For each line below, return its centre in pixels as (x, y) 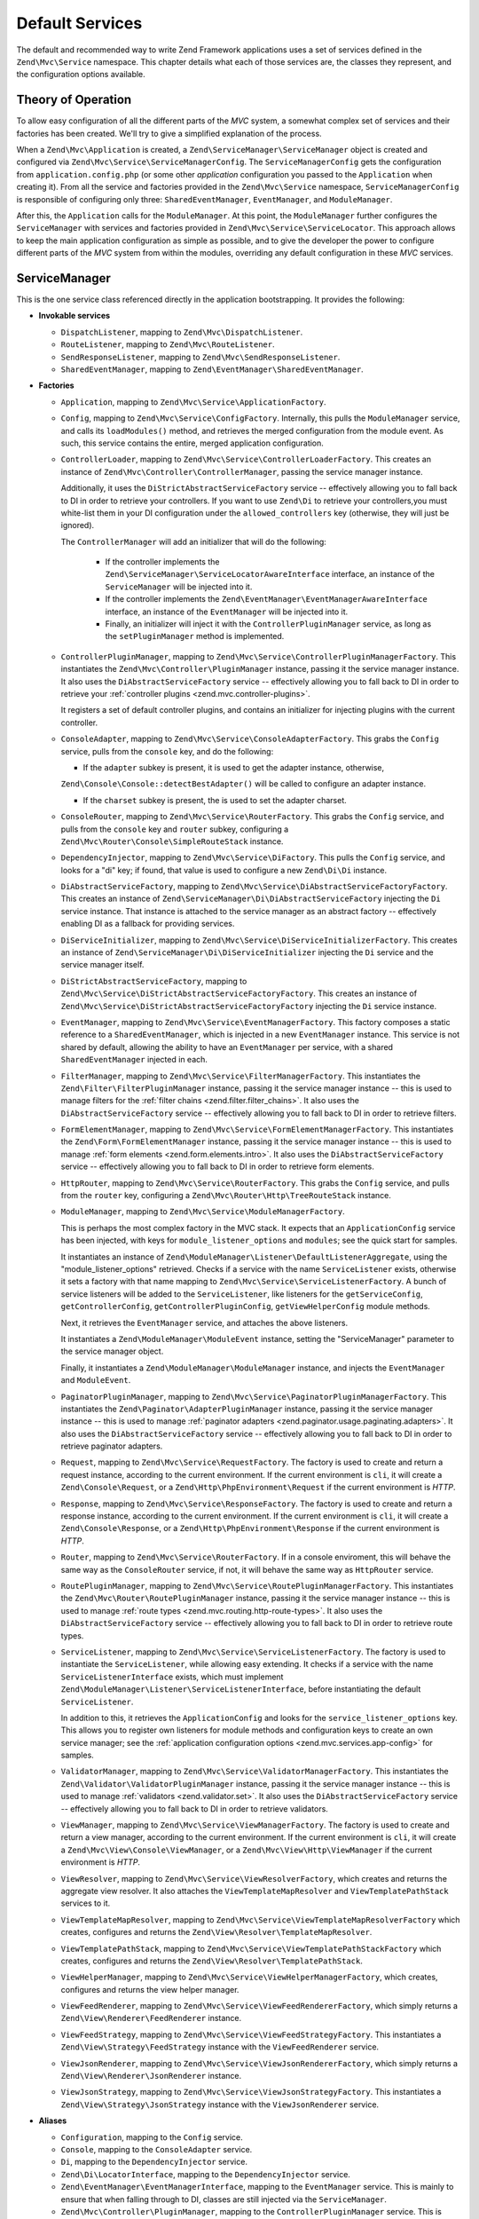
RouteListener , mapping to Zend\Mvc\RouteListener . (168, 344)
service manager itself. (102, 965)
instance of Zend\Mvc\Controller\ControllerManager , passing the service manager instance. (242, 471)
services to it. (86, 1903)
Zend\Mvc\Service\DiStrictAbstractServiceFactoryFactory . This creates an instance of (239, 993)
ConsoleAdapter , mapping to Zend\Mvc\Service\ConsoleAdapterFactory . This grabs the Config (250, 739)
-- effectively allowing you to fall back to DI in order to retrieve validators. (194, 1808)
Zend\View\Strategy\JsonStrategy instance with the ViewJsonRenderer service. (220, 2104)
